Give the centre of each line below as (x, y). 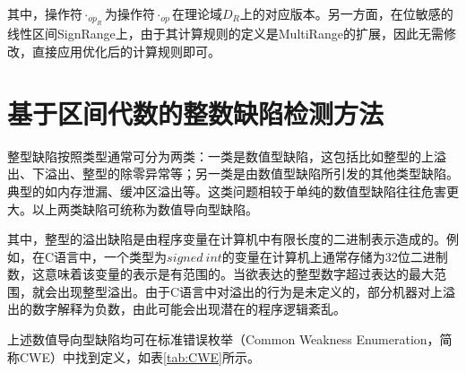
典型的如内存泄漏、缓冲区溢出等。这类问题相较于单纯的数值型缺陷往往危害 (227, 191)
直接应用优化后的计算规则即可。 (126, 51)
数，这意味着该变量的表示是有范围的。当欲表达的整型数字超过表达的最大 (220, 274)
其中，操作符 (45, 13)
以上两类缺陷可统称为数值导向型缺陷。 (145, 208)
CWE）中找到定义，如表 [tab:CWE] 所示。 (139, 356)
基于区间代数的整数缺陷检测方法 (196, 113)
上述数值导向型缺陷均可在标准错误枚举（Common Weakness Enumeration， (224, 339)
